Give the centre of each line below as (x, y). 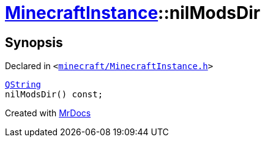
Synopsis (34, 42)
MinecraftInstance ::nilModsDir (133, 13)
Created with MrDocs (48, 113)
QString (23, 85)
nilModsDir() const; (54, 95)
